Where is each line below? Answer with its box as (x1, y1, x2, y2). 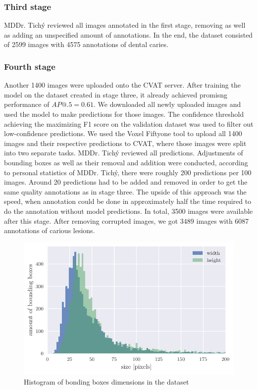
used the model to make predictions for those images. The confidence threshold (4, 109, 244, 119)
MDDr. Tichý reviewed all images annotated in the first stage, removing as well (4, 20, 246, 30)
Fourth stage (4, 60, 55, 72)
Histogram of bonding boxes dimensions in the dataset (24, 376, 189, 387)
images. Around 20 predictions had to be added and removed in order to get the (4, 177, 248, 187)
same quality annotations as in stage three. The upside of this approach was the (4, 186, 247, 196)
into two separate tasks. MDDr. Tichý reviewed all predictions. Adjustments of (4, 147, 243, 158)
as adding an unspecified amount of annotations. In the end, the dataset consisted (4, 29, 253, 40)
